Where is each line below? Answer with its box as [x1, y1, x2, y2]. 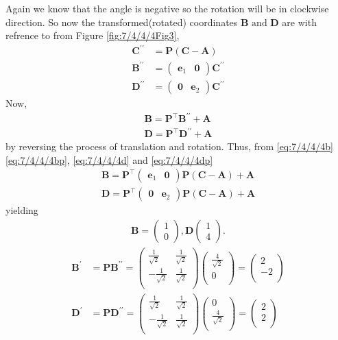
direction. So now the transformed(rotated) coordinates [5, 14, 238, 29]
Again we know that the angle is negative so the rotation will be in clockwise [5, 1, 329, 15]
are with [282, 14, 317, 29]
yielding [5, 203, 38, 217]
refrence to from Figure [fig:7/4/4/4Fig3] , [5, 28, 180, 42]
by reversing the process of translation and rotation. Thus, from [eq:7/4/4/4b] [5, 139, 333, 154]
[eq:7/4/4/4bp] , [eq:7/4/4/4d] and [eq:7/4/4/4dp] [5, 152, 213, 167]
